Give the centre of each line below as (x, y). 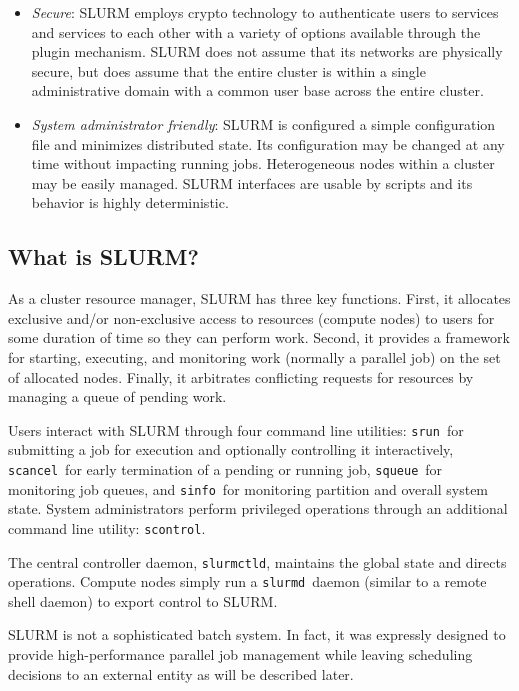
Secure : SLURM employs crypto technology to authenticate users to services (265, 12)
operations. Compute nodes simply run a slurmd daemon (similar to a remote (247, 581)
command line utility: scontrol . (107, 527)
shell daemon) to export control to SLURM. (143, 600)
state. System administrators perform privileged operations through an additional (258, 508)
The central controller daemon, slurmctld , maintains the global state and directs (257, 561)
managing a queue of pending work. (117, 396)
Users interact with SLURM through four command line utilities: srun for (236, 429)
